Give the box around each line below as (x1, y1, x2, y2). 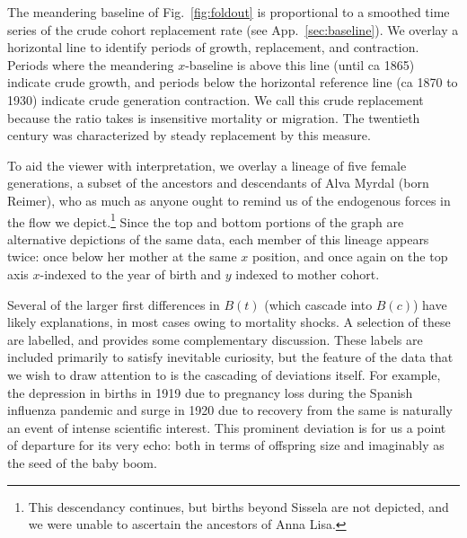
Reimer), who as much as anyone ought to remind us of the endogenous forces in (7, 190, 451, 209)
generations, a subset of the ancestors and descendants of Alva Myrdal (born (7, 173, 429, 192)
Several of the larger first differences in (7, 295, 220, 313)
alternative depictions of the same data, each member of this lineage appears (7, 229, 429, 248)
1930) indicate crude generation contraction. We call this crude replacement (7, 90, 424, 109)
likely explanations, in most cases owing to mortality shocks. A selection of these (7, 313, 451, 331)
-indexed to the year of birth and (40, 264, 222, 283)
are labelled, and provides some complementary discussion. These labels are (7, 330, 423, 348)
